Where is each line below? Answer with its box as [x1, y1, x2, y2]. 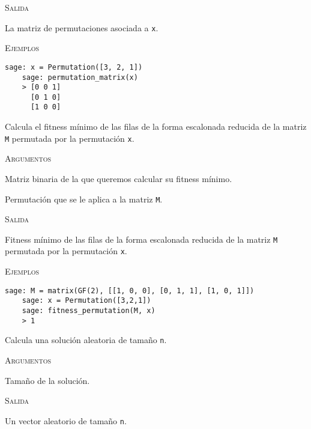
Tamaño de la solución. [5, 374, 90, 386]
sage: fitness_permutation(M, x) [22, 306, 155, 315]
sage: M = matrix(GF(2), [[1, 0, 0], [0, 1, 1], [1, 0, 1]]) [5, 286, 255, 295]
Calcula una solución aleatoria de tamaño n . [5, 333, 167, 346]
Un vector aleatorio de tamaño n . [5, 414, 127, 427]
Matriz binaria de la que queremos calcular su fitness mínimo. [5, 172, 232, 184]
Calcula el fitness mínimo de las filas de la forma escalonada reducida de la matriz [5, 120, 307, 133]
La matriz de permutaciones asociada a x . [5, 21, 159, 34]
